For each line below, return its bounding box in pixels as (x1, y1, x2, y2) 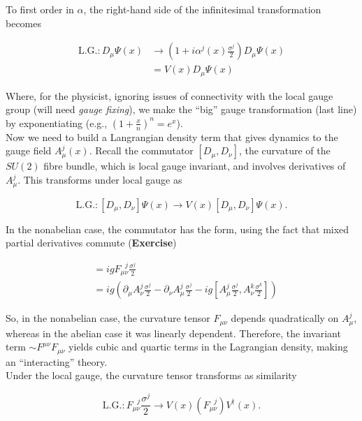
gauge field (6, 143, 52, 158)
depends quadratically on (231, 311, 339, 325)
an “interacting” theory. (6, 354, 108, 369)
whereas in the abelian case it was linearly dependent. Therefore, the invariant (6, 325, 341, 340)
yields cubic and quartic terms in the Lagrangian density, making (68, 339, 348, 354)
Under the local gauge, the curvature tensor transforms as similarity (6, 368, 297, 383)
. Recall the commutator (89, 143, 194, 158)
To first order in (6, 2, 74, 16)
